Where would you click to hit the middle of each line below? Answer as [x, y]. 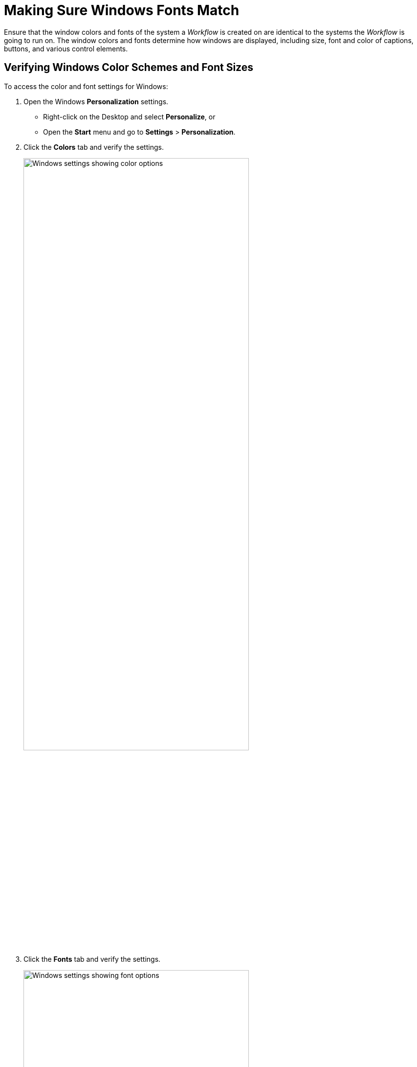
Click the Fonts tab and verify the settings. [92, 959]
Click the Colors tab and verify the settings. [94, 147]
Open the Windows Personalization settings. [96, 101]
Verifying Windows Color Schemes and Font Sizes [129, 68]
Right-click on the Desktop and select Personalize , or [129, 116]
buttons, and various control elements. [66, 48]
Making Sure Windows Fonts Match [122, 10]
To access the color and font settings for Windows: [86, 86]
